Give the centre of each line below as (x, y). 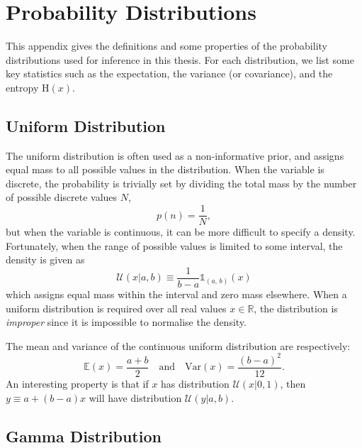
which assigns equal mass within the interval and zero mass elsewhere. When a (176, 294)
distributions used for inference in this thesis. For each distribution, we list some (180, 59)
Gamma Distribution (84, 436)
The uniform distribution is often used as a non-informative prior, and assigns (175, 155)
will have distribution (135, 397)
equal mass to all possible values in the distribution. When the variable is (165, 169)
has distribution (195, 383)
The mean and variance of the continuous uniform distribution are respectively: (178, 345)
